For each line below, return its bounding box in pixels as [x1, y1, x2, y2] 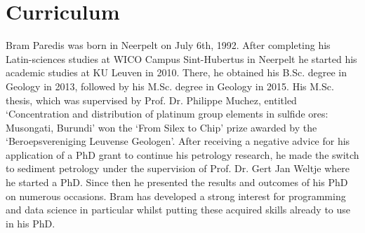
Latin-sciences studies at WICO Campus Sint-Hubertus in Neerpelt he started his [6, 51, 357, 66]
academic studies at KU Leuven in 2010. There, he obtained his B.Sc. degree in [6, 65, 347, 80]
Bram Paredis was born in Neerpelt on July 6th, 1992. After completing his [6, 38, 331, 52]
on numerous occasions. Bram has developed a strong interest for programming [6, 188, 346, 203]
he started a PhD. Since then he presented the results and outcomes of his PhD [6, 175, 348, 190]
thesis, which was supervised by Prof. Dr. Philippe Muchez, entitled [6, 92, 297, 107]
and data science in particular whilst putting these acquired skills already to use [6, 202, 351, 217]
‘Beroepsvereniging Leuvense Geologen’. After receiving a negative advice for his [6, 134, 350, 148]
